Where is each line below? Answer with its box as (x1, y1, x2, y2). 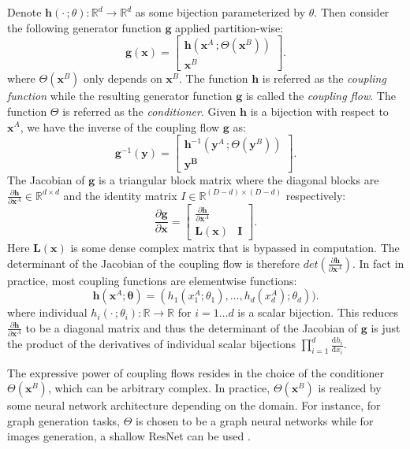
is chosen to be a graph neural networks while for (135, 412, 374, 429)
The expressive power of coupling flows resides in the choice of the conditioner (7, 364, 385, 380)
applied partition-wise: (175, 19, 284, 35)
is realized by (318, 380, 382, 396)
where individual (7, 304, 88, 321)
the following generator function (7, 19, 162, 35)
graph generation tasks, (7, 412, 120, 429)
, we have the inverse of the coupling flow (20, 118, 220, 135)
